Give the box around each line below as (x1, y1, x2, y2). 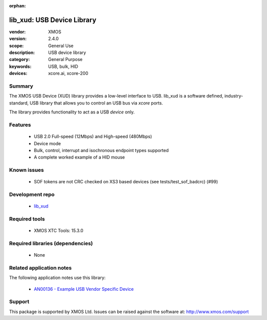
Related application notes (9, 264, 72, 271)
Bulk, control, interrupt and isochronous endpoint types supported (34, 147, 169, 153)
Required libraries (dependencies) (9, 240, 93, 247)
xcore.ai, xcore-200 (48, 70, 89, 76)
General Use (48, 43, 74, 49)
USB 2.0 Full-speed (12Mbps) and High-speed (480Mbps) (34, 134, 152, 140)
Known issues (9, 166, 44, 173)
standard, (9, 100, 29, 106)
